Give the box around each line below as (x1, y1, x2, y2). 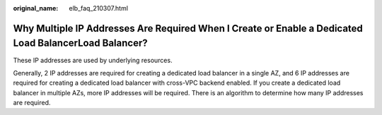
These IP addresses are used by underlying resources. (13, 56, 173, 64)
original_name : (13, 4, 59, 12)
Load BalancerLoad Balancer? (13, 37, 148, 49)
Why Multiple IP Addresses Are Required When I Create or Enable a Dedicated (13, 22, 364, 35)
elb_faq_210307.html (69, 4, 129, 12)
